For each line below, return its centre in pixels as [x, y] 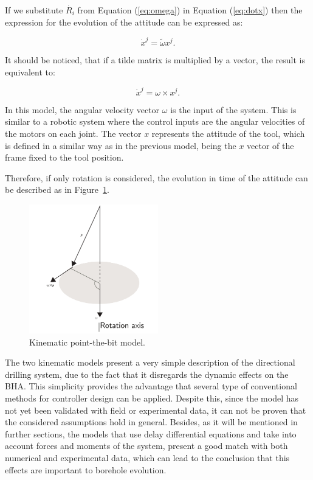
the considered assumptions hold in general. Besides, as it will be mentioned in [151, 422]
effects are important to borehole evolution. [86, 469]
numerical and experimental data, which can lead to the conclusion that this [147, 457]
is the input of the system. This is [233, 109]
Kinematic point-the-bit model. [87, 342]
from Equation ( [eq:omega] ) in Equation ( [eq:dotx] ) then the [190, 10]
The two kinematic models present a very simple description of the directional [150, 362]
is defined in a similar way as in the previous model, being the [121, 145]
